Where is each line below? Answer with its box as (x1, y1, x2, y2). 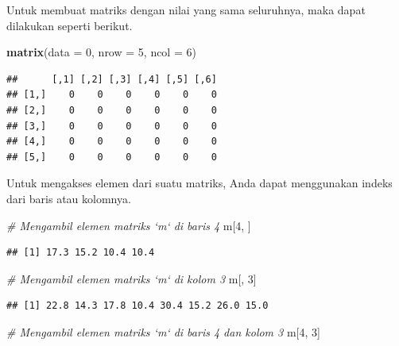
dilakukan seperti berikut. (6, 17, 133, 33)
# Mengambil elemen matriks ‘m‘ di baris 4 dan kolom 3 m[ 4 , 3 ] (6, 323, 320, 340)
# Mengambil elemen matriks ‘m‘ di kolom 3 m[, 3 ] (6, 270, 257, 286)
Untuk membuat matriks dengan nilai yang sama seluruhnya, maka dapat (6, 2, 366, 17)
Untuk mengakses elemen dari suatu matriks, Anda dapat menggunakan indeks (6, 175, 393, 191)
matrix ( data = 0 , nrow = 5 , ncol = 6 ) (6, 44, 196, 60)
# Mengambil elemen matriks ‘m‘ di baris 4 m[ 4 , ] (6, 217, 251, 233)
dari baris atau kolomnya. (6, 190, 131, 206)
